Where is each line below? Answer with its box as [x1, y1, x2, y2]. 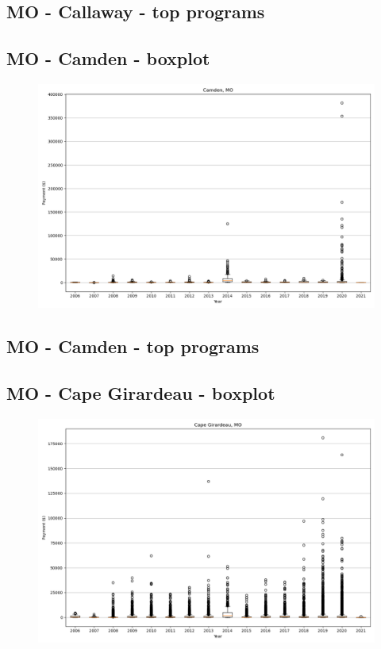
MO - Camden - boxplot [6, 46, 210, 71]
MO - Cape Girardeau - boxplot [6, 381, 275, 405]
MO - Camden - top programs [6, 334, 260, 359]
